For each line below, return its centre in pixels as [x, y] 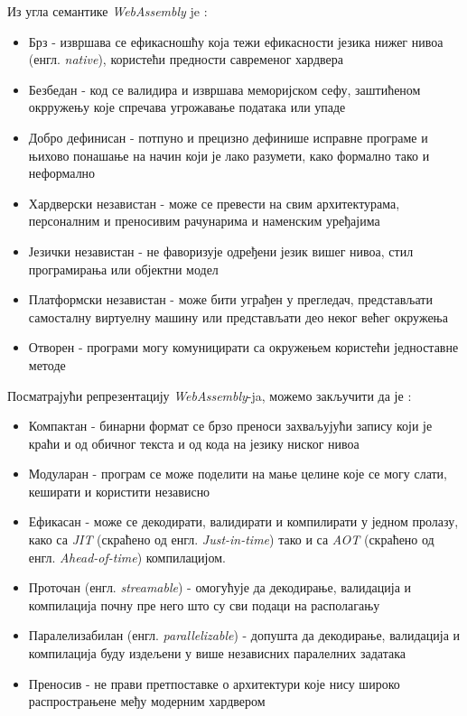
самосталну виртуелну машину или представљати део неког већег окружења [238, 316]
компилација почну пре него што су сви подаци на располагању [204, 604]
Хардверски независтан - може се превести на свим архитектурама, [214, 203]
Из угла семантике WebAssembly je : [107, 11]
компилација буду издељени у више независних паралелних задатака [217, 653]
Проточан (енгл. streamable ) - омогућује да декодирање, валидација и [220, 587]
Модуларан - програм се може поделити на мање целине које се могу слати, [238, 474]
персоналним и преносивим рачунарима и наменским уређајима [204, 221]
